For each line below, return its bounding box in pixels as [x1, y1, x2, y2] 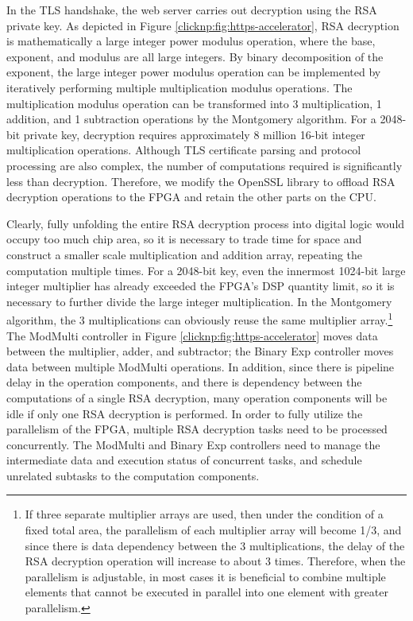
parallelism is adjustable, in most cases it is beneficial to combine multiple [25, 568, 386, 584]
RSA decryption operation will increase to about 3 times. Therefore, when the [25, 553, 406, 569]
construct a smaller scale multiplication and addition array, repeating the [6, 246, 363, 262]
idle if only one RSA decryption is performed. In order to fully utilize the [6, 405, 363, 421]
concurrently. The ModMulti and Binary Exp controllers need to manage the [6, 436, 380, 452]
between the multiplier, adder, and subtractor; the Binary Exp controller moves [6, 343, 394, 359]
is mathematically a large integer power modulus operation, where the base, [6, 33, 376, 49]
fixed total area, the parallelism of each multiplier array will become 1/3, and [25, 522, 402, 538]
